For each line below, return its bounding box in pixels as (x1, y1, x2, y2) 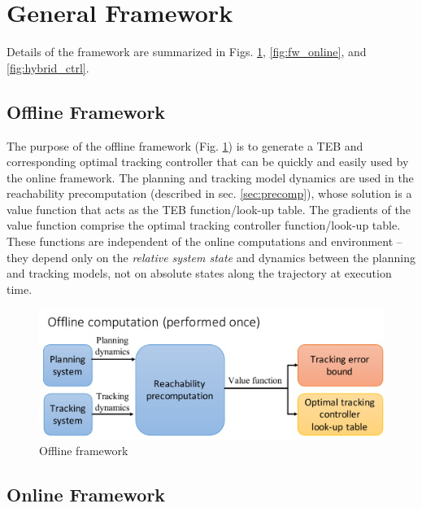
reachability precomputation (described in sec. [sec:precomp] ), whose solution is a (7, 185, 412, 202)
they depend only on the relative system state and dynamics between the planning (7, 248, 415, 265)
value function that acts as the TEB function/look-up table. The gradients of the (7, 200, 411, 217)
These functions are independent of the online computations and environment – (7, 233, 402, 250)
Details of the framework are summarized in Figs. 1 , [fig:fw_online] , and (7, 43, 367, 60)
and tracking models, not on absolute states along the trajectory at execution (7, 265, 392, 282)
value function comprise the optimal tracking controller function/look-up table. (7, 217, 401, 234)
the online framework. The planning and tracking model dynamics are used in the (7, 169, 414, 186)
